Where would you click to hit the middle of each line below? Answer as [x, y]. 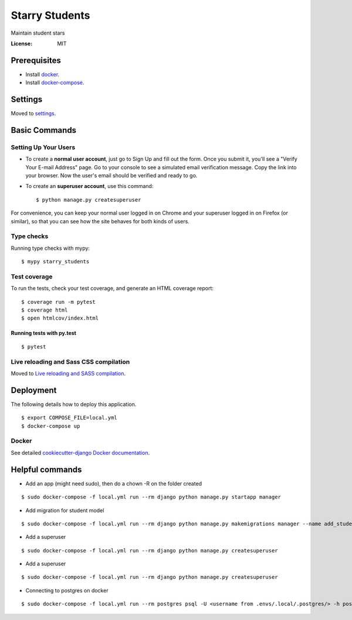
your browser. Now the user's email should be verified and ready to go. [111, 176]
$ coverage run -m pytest [59, 302]
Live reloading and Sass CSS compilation [70, 361]
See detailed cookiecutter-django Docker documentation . [80, 453]
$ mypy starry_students [55, 262]
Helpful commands [46, 469]
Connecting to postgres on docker [67, 590]
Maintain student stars [38, 33]
